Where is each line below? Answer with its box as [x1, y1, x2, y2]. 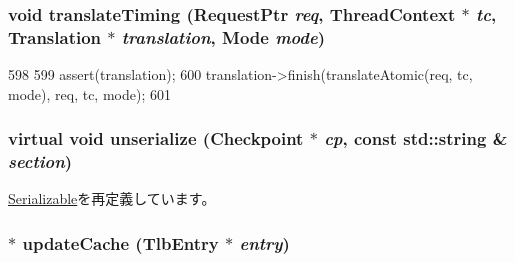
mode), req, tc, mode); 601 [8, 83, 171, 104]
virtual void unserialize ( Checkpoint [8, 126, 304, 151]
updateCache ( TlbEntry [22, 230, 219, 255]
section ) [8, 149, 73, 174]
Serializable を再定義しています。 [8, 188, 216, 209]
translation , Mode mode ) [121, 24, 326, 49]
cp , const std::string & [324, 126, 508, 151]
